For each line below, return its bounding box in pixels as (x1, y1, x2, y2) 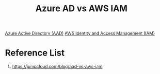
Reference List (5, 47, 64, 58)
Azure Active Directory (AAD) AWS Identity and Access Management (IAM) (5, 30, 155, 37)
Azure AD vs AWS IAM (35, 3, 128, 14)
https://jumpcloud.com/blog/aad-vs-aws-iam (12, 64, 103, 70)
